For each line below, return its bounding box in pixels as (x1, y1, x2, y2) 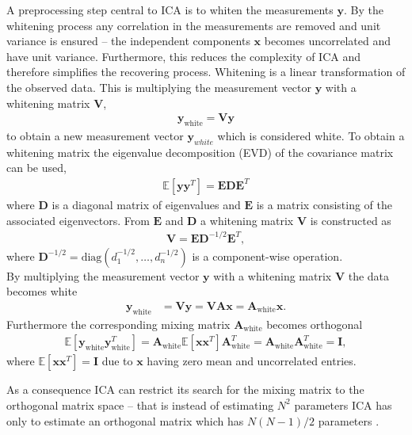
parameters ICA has (294, 396, 392, 413)
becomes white (6, 283, 78, 300)
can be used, (6, 159, 67, 176)
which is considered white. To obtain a (217, 127, 405, 143)
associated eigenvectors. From (6, 212, 150, 228)
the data (348, 267, 390, 284)
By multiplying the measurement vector (6, 267, 200, 284)
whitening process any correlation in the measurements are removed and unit (6, 17, 381, 33)
